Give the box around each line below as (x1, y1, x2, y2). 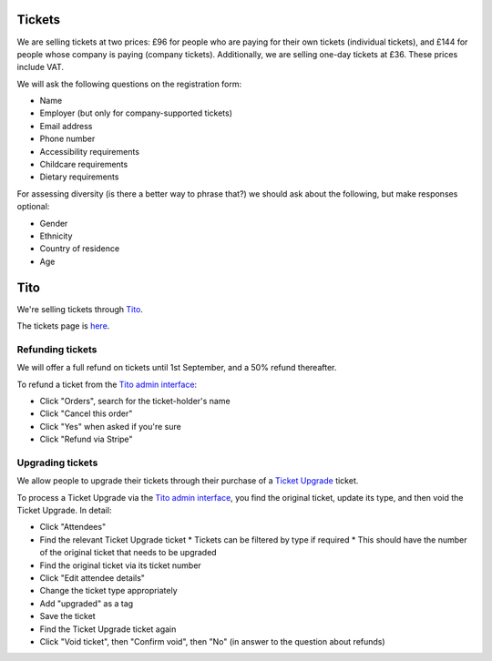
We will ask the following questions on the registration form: (16, 78, 242, 89)
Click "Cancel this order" (39, 408, 133, 419)
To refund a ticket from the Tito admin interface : (16, 379, 198, 390)
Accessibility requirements (39, 146, 140, 157)
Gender (39, 218, 68, 229)
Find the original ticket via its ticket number (39, 560, 202, 571)
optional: (16, 201, 50, 212)
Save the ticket (39, 611, 96, 622)
